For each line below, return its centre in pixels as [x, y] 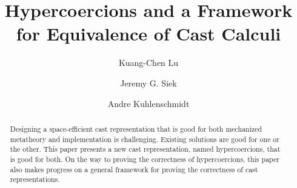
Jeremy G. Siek [148, 83]
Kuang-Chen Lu [148, 63]
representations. [35, 179]
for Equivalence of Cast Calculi [148, 34]
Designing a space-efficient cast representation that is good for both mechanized [136, 128]
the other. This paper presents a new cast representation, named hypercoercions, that [145, 149]
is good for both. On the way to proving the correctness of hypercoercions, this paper [145, 159]
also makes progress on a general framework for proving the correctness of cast [134, 169]
